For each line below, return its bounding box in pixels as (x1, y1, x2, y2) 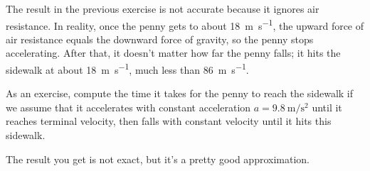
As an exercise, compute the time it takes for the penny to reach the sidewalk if (6, 86, 354, 101)
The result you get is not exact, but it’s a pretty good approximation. (6, 151, 310, 166)
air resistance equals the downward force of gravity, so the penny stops (6, 31, 314, 46)
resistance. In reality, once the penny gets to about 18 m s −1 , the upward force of (6, 16, 364, 33)
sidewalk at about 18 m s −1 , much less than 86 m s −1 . (6, 60, 249, 77)
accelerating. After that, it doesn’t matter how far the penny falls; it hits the (6, 45, 341, 60)
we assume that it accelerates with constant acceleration (6, 99, 251, 114)
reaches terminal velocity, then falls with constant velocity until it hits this (6, 114, 332, 128)
